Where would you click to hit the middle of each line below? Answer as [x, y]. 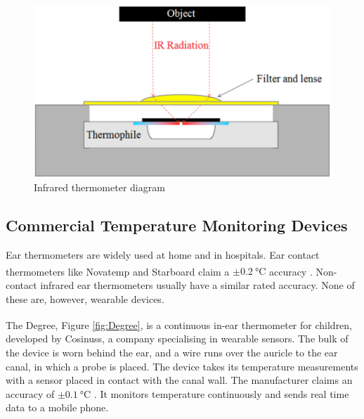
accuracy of [30, 393]
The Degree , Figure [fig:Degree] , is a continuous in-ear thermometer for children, [179, 324]
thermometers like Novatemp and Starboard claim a [118, 271]
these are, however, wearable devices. [85, 298]
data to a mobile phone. [57, 407]
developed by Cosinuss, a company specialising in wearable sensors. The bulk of [177, 339]
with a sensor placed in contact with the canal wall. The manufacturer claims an [179, 380]
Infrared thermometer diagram [99, 187]
